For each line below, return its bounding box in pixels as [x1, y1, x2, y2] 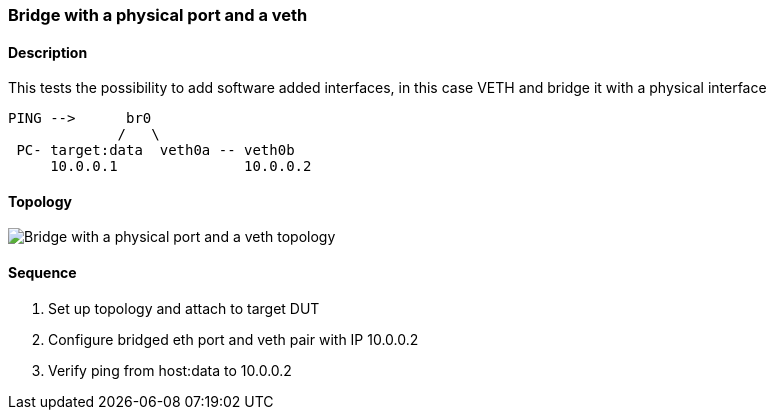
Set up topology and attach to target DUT [48, 299, 320, 317]
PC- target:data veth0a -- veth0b [16, 142, 295, 159]
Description [8, 43, 88, 61]
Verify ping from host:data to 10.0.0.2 [48, 361, 292, 379]
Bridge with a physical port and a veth [8, 5, 308, 25]
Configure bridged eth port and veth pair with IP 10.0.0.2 [48, 330, 419, 348]
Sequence [8, 264, 77, 282]
